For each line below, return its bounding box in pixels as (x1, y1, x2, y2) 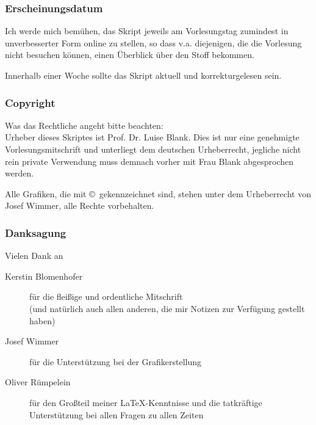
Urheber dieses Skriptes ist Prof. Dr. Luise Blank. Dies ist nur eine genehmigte (5, 131, 300, 143)
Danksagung (5, 225, 66, 240)
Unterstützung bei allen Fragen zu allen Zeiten (29, 408, 204, 421)
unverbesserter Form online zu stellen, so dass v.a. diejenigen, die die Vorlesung (5, 36, 302, 49)
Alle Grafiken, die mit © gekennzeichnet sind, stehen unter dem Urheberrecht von (5, 187, 311, 200)
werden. (5, 167, 34, 180)
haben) (29, 314, 56, 327)
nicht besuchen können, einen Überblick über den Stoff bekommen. (5, 48, 254, 61)
